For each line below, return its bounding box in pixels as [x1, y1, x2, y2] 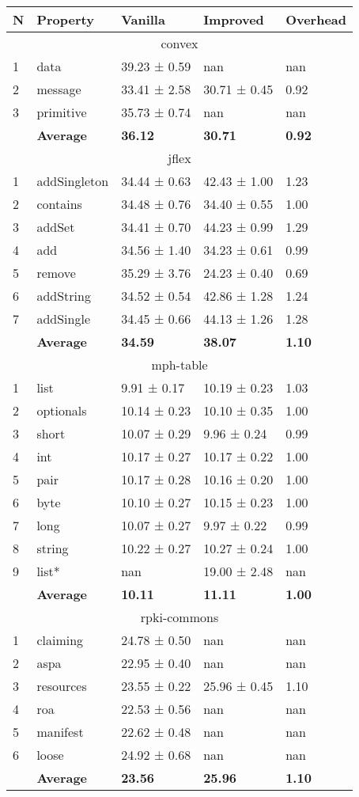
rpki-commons [140, 608, 219, 626]
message [36, 80, 81, 98]
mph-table [151, 355, 208, 374]
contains [36, 195, 82, 213]
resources [36, 677, 87, 695]
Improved [203, 10, 264, 28]
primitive [36, 103, 87, 121]
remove [36, 264, 76, 282]
